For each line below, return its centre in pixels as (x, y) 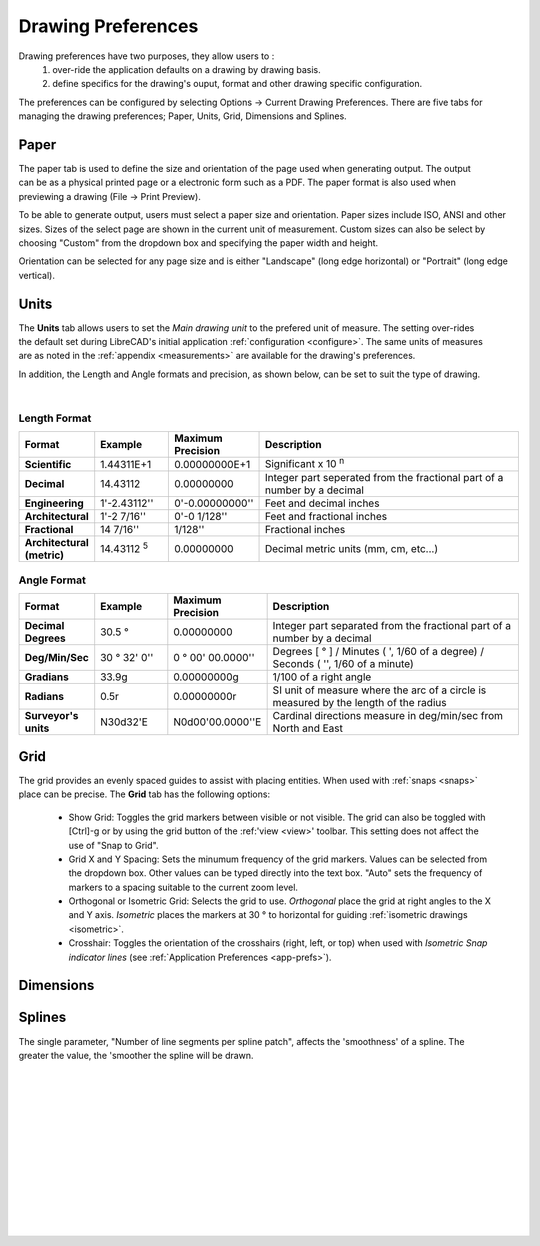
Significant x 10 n (304, 463)
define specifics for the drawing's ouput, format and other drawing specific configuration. (237, 84)
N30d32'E (124, 722)
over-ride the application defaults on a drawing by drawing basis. (186, 69)
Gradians (46, 677)
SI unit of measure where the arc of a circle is (379, 690)
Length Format (55, 418)
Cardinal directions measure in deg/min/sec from (388, 716)
